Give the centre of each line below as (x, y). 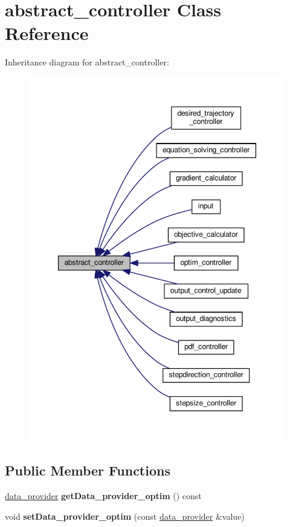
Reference (47, 33)
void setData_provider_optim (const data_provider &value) (125, 516)
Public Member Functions (88, 470)
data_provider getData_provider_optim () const (103, 496)
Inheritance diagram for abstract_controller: (87, 62)
